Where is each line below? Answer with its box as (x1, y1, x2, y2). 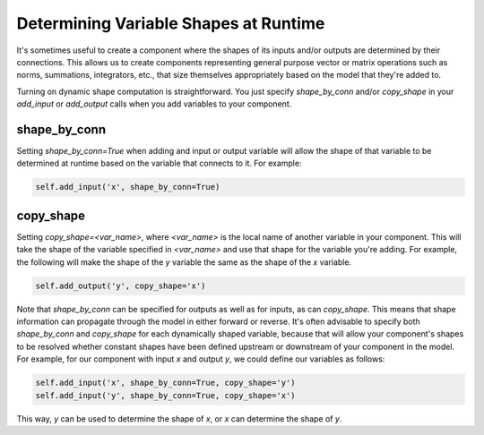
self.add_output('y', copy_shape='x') (35, 280, 206, 291)
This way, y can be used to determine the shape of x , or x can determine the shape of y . (16, 413, 342, 424)
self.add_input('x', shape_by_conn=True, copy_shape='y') (35, 378, 296, 388)
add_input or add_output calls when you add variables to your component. (16, 98, 292, 109)
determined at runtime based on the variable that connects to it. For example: (16, 158, 302, 169)
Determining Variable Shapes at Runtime (16, 13, 325, 33)
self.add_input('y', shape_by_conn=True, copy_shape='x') (35, 390, 296, 400)
